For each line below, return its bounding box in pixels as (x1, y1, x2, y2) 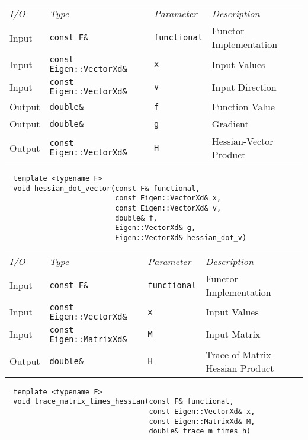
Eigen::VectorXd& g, (115, 224, 196, 232)
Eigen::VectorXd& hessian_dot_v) (115, 233, 247, 242)
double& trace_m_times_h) (149, 427, 251, 436)
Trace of (206, 347, 240, 361)
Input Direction (211, 79, 277, 94)
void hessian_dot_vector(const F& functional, (13, 184, 200, 193)
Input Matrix (206, 327, 261, 342)
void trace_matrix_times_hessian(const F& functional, (13, 397, 234, 406)
